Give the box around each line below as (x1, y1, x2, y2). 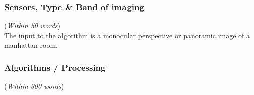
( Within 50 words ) (4, 20, 61, 31)
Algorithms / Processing (4, 61, 106, 73)
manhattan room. (4, 40, 58, 50)
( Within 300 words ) (4, 81, 65, 91)
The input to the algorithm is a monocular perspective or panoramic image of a (4, 30, 250, 40)
